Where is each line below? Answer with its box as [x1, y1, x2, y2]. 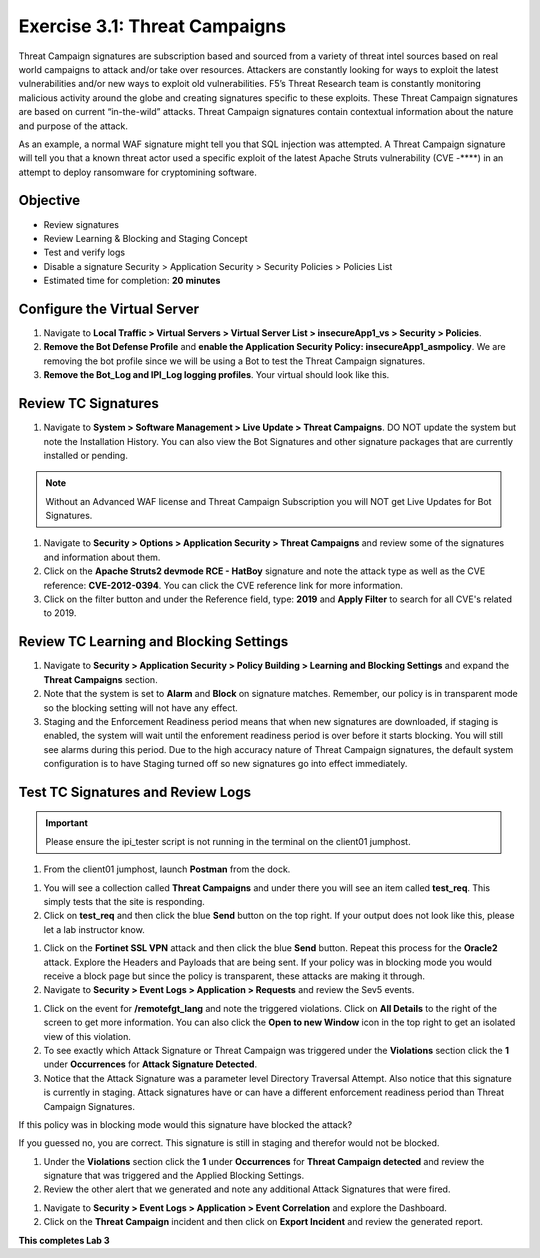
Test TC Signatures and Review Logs [18, 783, 252, 800]
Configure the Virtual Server [18, 300, 200, 317]
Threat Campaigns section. [43, 673, 159, 685]
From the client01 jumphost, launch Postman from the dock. [43, 863, 291, 875]
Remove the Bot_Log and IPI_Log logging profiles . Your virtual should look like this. [43, 369, 390, 381]
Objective [18, 192, 81, 209]
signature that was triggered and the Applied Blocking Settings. [43, 1170, 305, 1182]
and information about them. [43, 551, 161, 563]
